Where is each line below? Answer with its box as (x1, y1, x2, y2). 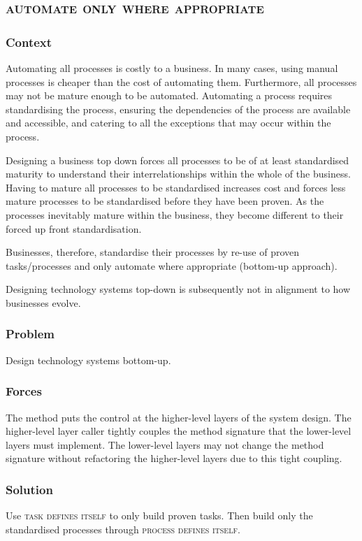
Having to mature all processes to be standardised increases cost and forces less (6, 180, 346, 194)
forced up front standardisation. (6, 221, 142, 236)
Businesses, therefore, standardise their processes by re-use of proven (6, 245, 300, 259)
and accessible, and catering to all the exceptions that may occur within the (6, 115, 331, 130)
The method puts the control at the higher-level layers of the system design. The (6, 410, 352, 424)
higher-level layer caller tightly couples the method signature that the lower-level (6, 424, 352, 438)
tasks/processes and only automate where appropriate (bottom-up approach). (6, 258, 338, 273)
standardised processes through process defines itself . (6, 521, 240, 536)
